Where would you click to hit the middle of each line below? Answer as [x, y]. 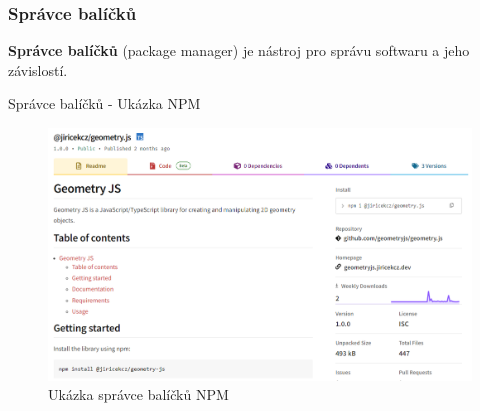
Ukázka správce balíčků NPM [138, 394]
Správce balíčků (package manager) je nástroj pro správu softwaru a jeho [239, 50]
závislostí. [38, 69]
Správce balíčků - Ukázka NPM [104, 103]
